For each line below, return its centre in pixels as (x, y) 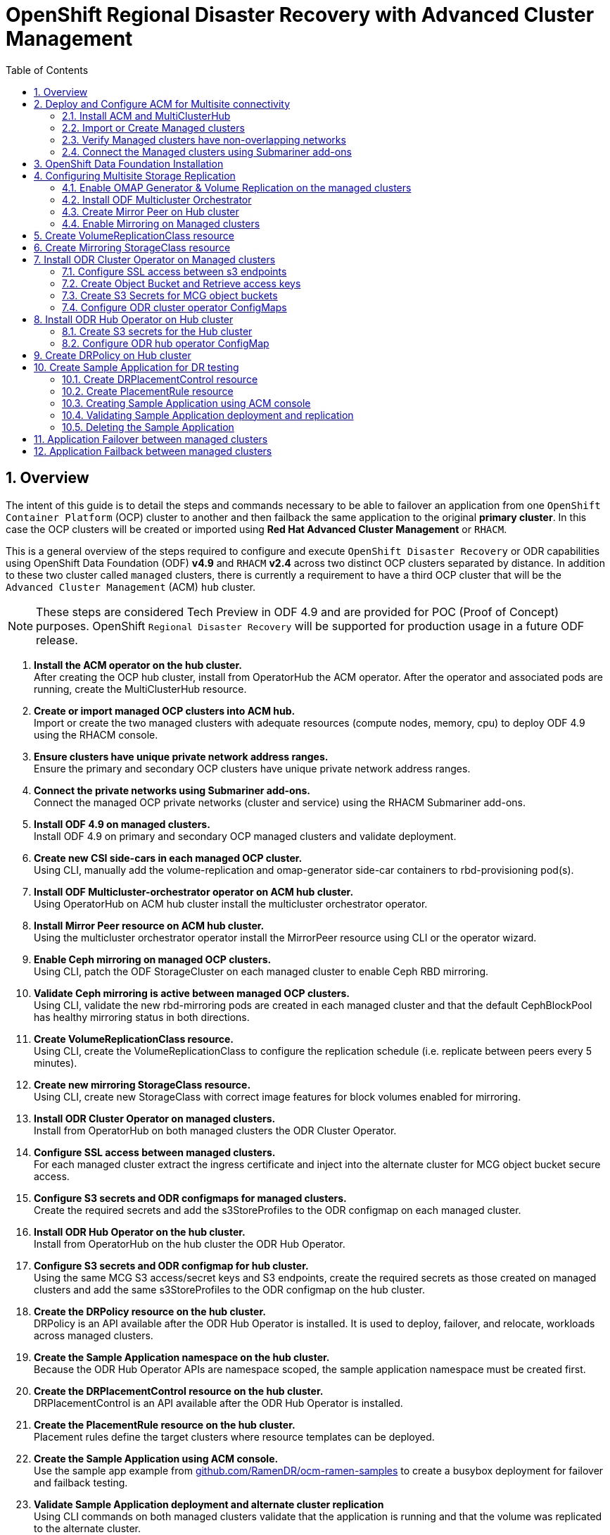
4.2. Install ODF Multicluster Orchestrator (157, 199)
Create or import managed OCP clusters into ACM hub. (165, 710)
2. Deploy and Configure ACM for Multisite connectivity (162, 104)
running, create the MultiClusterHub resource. (140, 689)
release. (57, 640)
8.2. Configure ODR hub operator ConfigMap (166, 343)
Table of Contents (47, 70)
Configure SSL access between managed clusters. (155, 1152)
